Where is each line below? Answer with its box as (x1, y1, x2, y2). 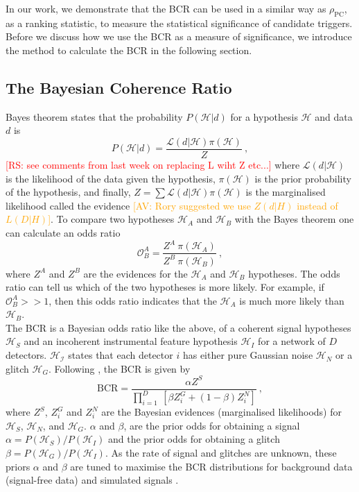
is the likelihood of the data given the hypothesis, (6, 171, 216, 185)
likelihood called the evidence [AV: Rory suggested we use (6, 198, 251, 212)
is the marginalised (245, 185, 326, 199)
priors (6, 459, 30, 473)
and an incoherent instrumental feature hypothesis (24, 334, 238, 348)
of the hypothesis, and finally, (6, 185, 131, 199)
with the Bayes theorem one (234, 212, 354, 226)
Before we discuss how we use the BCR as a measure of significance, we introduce (6, 29, 352, 44)
